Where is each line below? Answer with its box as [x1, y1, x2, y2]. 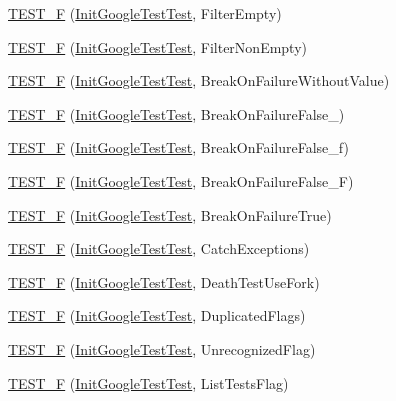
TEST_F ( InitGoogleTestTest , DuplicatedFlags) [8, 305, 306, 326]
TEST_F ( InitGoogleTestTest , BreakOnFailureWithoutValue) [8, 70, 390, 91]
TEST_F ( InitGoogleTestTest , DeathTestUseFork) [8, 271, 320, 292]
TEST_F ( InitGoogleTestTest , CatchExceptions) [8, 238, 310, 259]
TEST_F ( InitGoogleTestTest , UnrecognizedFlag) [8, 338, 316, 359]
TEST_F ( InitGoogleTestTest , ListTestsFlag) [8, 372, 289, 393]
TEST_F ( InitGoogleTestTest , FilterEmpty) [8, 3, 282, 23]
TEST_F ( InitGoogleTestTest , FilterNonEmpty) [8, 36, 308, 57]
